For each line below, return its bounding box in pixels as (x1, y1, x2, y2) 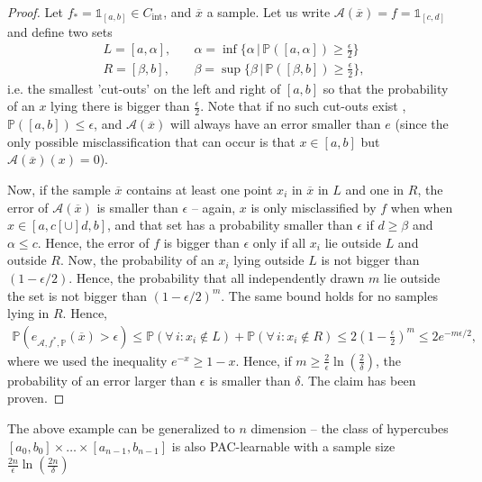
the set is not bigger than (7, 286, 147, 305)
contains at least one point (126, 180, 273, 199)
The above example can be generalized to (7, 419, 235, 437)
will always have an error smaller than (170, 114, 381, 133)
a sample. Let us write (206, 3, 331, 21)
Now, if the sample (7, 180, 111, 199)
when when (390, 197, 453, 216)
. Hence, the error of (37, 232, 150, 251)
